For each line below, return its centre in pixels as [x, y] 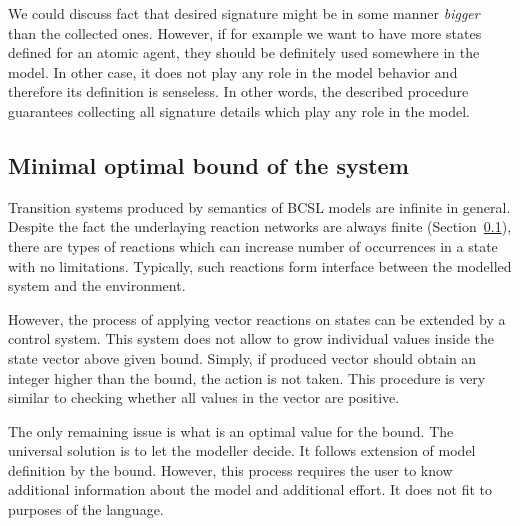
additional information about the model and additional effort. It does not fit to [250, 489]
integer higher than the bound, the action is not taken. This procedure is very [247, 377]
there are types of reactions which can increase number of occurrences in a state [253, 245]
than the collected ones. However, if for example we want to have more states [245, 32]
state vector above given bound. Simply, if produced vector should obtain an [242, 357]
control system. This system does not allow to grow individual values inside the [251, 338]
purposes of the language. [86, 509]
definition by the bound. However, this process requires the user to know [230, 469]
